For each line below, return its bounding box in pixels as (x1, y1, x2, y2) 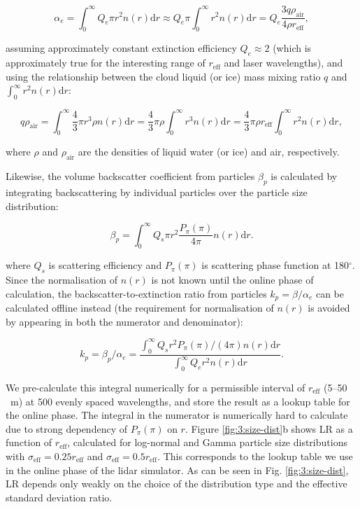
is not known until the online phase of (151, 272, 314, 287)
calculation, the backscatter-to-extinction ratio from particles (6, 286, 267, 300)
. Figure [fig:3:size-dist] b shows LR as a (185, 421, 353, 436)
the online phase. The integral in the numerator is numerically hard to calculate (6, 408, 348, 422)
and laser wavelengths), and (224, 55, 343, 70)
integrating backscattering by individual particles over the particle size (6, 184, 308, 199)
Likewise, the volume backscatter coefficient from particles (6, 169, 255, 183)
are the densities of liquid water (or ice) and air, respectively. (78, 144, 340, 159)
